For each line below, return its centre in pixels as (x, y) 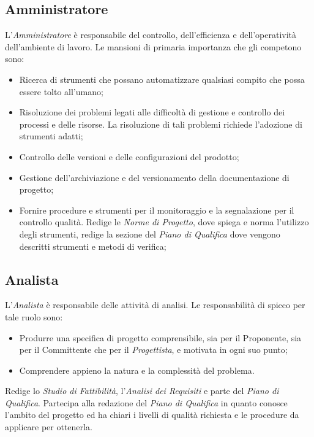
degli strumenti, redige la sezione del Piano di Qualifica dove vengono (150, 234)
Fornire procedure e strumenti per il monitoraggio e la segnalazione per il (157, 210)
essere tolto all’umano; (61, 91)
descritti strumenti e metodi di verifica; (93, 246)
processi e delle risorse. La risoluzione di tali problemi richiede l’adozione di (161, 124)
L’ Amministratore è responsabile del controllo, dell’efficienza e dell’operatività (151, 35)
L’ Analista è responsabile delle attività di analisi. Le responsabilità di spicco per (155, 305)
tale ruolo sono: (34, 316)
